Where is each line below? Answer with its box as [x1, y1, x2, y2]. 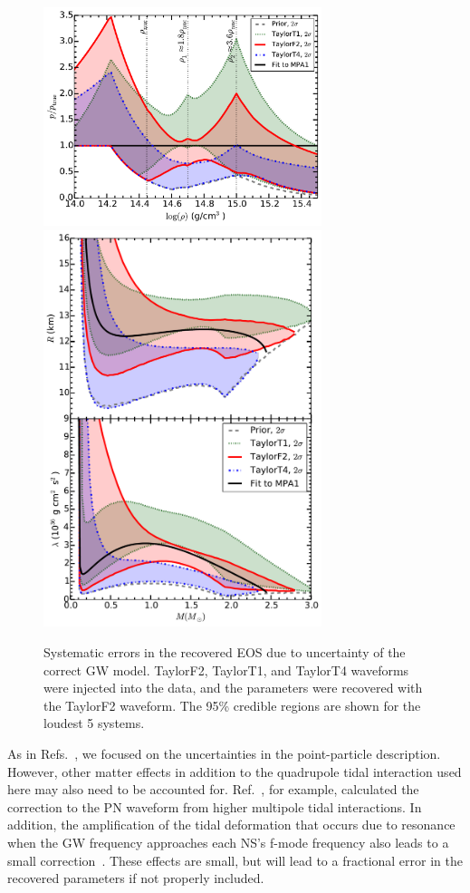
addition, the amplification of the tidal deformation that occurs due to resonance [7, 815, 456, 834]
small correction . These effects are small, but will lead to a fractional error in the [7, 850, 463, 869]
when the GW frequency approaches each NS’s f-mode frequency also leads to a [7, 832, 449, 851]
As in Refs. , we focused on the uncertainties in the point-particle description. [7, 744, 441, 763]
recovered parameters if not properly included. [7, 869, 264, 888]
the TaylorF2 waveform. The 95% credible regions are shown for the [43, 695, 421, 714]
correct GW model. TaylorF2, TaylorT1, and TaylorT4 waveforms [43, 660, 409, 679]
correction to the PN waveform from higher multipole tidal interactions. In [7, 797, 422, 816]
